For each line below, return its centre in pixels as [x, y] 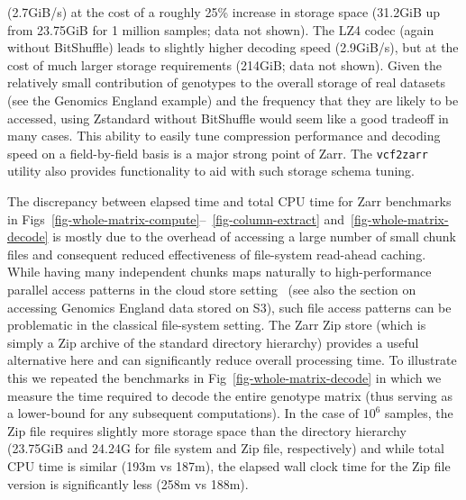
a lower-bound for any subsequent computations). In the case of [183, 413]
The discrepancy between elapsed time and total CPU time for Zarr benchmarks [229, 201]
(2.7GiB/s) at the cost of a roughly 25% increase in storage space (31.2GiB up [224, 12]
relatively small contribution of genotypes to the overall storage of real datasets [226, 82]
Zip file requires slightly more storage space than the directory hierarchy [207, 430]
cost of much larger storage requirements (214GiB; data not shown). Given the [224, 64]
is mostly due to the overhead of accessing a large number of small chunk [254, 236]
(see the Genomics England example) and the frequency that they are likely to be [233, 100]
